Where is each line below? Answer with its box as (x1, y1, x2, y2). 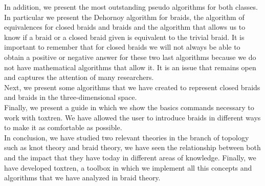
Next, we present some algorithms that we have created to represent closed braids (4, 81, 260, 92)
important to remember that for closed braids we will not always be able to (4, 42, 240, 52)
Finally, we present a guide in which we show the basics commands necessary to (4, 101, 254, 112)
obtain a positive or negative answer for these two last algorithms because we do (4, 51, 256, 62)
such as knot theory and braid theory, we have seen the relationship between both (4, 142, 261, 153)
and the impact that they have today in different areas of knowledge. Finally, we (4, 152, 256, 162)
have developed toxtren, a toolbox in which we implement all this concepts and (4, 162, 252, 173)
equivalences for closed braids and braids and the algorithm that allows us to (4, 22, 246, 32)
